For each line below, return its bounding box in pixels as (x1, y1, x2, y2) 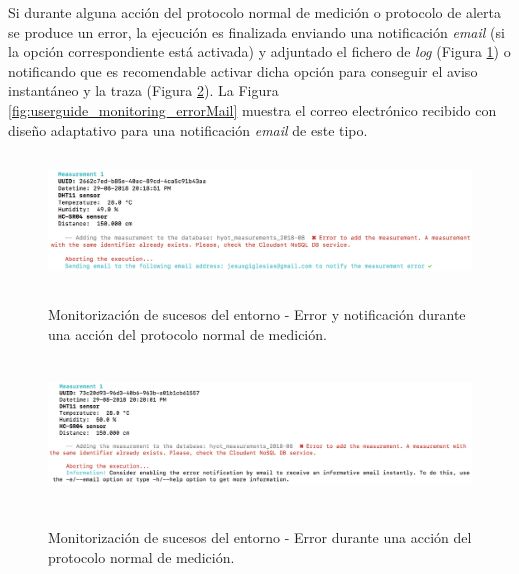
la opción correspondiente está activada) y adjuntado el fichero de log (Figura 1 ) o (8, 41, 511, 62)
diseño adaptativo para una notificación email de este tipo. (8, 119, 368, 140)
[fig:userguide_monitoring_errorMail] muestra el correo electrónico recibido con (8, 99, 497, 120)
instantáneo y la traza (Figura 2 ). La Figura (8, 80, 279, 101)
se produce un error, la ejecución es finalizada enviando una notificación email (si (8, 21, 505, 42)
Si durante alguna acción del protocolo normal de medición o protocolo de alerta (8, 2, 501, 22)
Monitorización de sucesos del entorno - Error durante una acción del (48, 526, 472, 547)
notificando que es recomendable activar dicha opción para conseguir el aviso (8, 60, 478, 81)
